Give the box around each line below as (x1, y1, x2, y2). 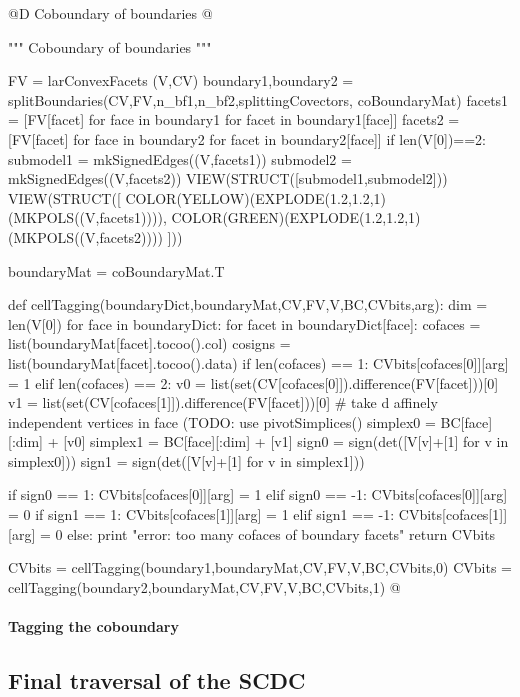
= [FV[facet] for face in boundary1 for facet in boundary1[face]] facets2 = (8, 109, 460, 130)
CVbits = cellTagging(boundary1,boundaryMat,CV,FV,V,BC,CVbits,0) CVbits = (8, 557, 513, 578)
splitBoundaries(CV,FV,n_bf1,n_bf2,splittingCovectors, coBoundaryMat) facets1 (8, 89, 509, 110)
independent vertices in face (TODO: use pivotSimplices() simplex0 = (8, 411, 436, 432)
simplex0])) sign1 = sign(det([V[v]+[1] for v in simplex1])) (8, 450, 365, 471)
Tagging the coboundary (8, 616, 179, 637)
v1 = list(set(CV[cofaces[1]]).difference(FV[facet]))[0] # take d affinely (8, 392, 438, 413)
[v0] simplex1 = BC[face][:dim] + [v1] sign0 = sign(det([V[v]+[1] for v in (63, 431, 509, 452)
